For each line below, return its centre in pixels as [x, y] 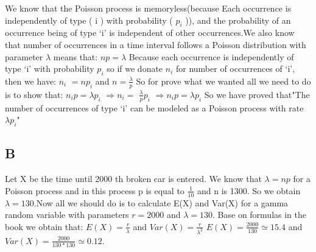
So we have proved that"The [257, 94]
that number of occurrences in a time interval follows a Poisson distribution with [156, 44]
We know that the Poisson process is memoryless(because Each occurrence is [148, 8]
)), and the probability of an [238, 20]
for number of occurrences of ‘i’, [235, 68]
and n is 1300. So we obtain [249, 190]
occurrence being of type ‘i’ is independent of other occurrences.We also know [150, 33]
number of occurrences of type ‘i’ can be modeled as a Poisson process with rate [154, 107]
